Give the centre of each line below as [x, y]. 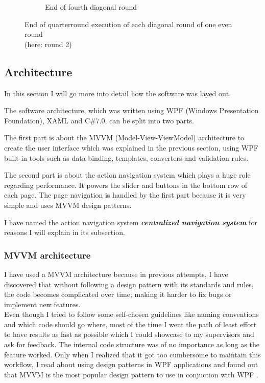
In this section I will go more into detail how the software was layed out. [118, 93]
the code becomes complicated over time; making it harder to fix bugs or [118, 294]
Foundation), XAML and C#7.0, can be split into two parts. [99, 120]
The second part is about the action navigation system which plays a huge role [127, 175]
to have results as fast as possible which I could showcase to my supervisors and [129, 334]
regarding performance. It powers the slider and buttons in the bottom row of [126, 185]
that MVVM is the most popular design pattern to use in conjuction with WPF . [131, 374]
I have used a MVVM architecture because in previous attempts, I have [116, 274]
